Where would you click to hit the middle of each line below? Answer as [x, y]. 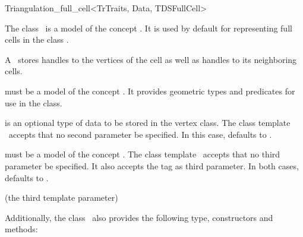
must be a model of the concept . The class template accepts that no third [143, 154]
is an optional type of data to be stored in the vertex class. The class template [148, 123]
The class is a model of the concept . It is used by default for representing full [149, 28]
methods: [21, 229]
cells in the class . [37, 39]
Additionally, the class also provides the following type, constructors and [139, 217]
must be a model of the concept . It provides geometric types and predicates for [150, 91]
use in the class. [34, 102]
